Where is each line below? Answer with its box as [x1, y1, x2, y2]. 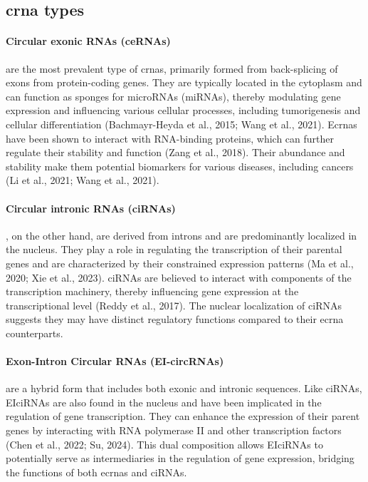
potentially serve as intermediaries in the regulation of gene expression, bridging [6, 451, 354, 466]
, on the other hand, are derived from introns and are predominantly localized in [6, 227, 357, 242]
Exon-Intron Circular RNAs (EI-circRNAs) [6, 354, 224, 369]
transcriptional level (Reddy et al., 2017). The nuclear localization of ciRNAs [6, 297, 342, 312]
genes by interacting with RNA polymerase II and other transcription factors [6, 423, 342, 438]
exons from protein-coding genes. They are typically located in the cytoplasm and [6, 75, 362, 90]
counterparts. [6, 325, 63, 340]
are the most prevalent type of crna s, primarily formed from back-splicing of [6, 61, 338, 76]
